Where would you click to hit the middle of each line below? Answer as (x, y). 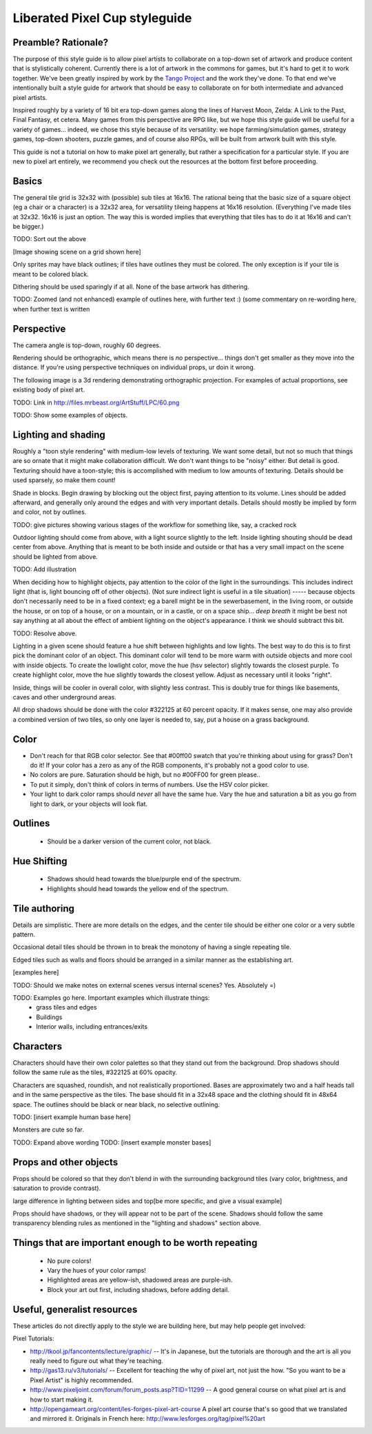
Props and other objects (65, 1162)
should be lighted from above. (55, 556)
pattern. (24, 934)
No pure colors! (69, 1260)
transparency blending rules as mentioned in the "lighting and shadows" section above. (137, 1223)
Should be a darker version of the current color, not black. (129, 841)
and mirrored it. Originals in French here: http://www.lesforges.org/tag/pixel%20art (147, 1419)
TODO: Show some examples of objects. (70, 415)
